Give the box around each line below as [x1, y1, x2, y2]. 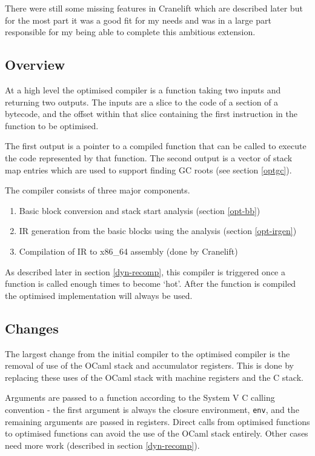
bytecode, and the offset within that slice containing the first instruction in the [5, 107, 298, 120]
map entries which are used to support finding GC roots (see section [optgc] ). [5, 163, 292, 176]
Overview [5, 55, 65, 74]
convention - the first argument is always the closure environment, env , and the [5, 403, 299, 415]
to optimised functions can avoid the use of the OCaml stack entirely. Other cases [5, 427, 308, 440]
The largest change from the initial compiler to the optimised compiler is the [5, 347, 290, 360]
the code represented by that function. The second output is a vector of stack [5, 151, 293, 164]
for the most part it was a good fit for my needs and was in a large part [5, 13, 271, 26]
